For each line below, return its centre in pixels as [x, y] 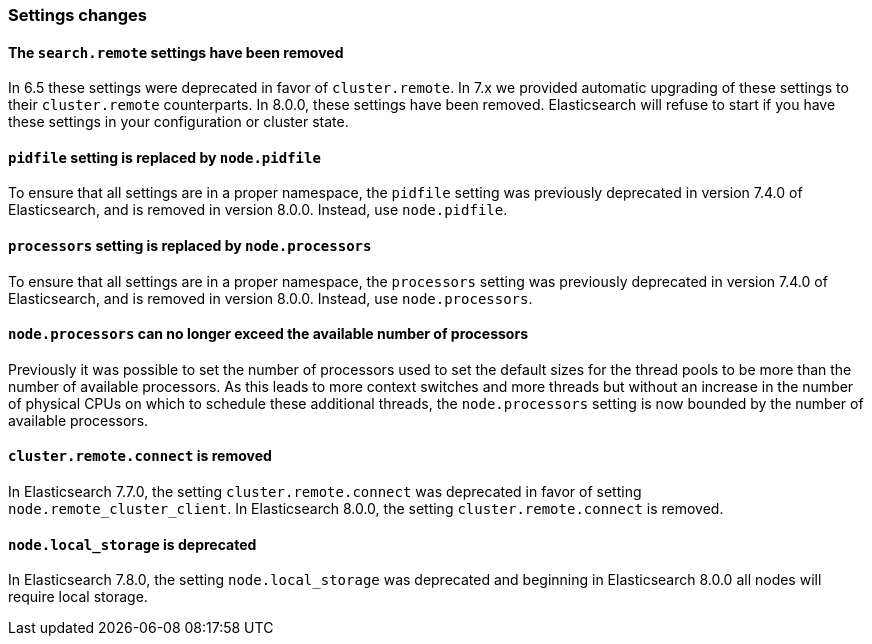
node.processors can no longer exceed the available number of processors [268, 334]
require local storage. [78, 597]
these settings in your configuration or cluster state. [178, 122]
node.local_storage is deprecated [132, 544]
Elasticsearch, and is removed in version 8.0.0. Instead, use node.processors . [270, 298]
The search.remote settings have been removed [176, 52]
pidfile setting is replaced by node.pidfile [164, 157]
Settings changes [77, 15]
